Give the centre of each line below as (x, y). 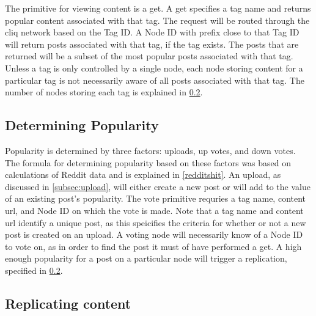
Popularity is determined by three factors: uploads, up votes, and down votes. (150, 150)
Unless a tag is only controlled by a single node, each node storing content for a (154, 68)
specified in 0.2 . (34, 270)
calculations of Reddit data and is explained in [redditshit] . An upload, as (143, 175)
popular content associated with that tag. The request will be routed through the (157, 20)
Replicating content (68, 303)
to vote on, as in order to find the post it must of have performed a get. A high (153, 246)
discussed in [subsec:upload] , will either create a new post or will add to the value (158, 186)
